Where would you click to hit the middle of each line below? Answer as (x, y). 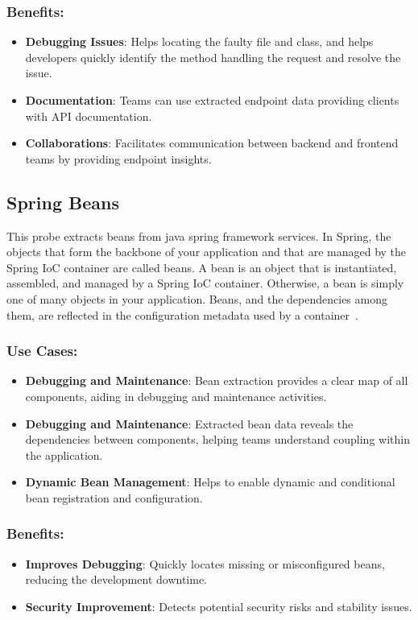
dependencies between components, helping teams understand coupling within (217, 439)
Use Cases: (42, 351)
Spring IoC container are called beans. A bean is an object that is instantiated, (202, 267)
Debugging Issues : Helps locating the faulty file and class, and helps (199, 41)
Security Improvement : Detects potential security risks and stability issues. (219, 606)
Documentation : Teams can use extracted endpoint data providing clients (212, 100)
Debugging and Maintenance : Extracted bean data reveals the (189, 423)
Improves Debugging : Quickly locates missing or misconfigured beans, (205, 563)
